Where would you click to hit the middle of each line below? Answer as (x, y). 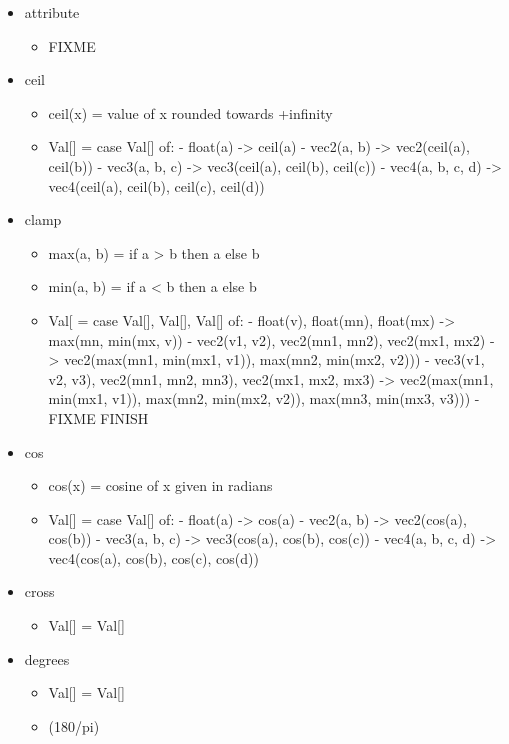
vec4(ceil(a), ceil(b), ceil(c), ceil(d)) (156, 185)
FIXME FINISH (98, 417)
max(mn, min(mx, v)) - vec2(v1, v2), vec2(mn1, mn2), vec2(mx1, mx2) (267, 339)
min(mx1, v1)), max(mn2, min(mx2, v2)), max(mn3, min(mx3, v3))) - (264, 398)
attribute (52, 12)
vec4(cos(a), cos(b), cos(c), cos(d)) (153, 557)
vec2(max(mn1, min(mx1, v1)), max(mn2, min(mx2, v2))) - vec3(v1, (274, 359)
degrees (47, 658)
